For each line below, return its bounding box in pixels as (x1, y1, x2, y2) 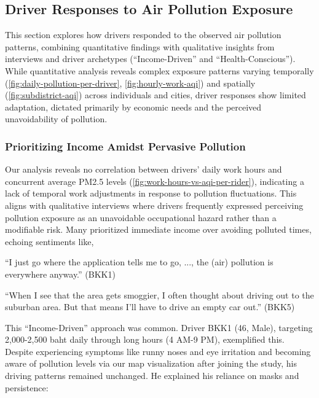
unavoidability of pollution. (5, 112, 108, 125)
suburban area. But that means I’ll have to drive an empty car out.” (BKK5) (5, 300, 295, 313)
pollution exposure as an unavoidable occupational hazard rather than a (5, 211, 277, 224)
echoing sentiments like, (5, 235, 94, 248)
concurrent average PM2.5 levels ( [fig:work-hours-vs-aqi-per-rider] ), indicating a (5, 174, 304, 187)
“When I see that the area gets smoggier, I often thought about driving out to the (5, 288, 314, 301)
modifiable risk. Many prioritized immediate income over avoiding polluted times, (5, 223, 312, 236)
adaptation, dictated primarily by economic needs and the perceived (5, 100, 262, 113)
